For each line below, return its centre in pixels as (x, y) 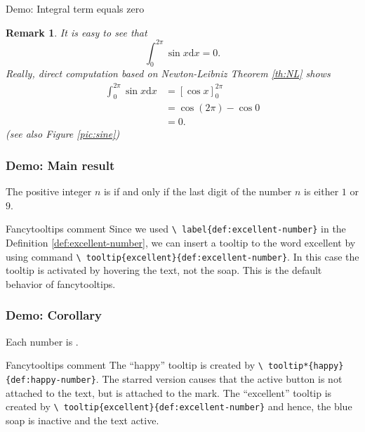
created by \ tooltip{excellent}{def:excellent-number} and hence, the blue (179, 406)
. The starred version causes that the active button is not (219, 379)
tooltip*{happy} (306, 366)
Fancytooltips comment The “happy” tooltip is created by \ (134, 365)
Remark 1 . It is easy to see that (77, 32)
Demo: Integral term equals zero (75, 8)
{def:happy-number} (51, 380)
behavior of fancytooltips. (61, 283)
